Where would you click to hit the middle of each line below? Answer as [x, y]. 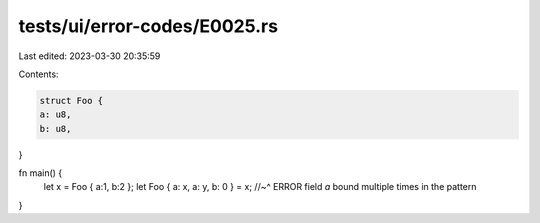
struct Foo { [71, 100]
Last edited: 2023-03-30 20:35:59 [89, 56]
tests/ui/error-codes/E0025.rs [148, 26]
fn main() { [40, 173]
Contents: [38, 74]
